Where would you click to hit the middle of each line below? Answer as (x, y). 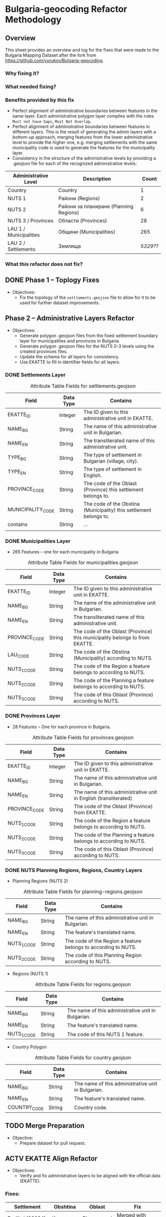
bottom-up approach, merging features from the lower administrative (83, 137)
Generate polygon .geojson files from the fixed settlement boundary (89, 336)
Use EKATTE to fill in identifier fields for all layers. (70, 362)
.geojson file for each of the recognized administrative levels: (75, 164)
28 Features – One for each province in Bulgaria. (62, 727)
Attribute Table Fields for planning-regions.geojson (83, 891)
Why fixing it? (22, 73)
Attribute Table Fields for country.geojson (83, 1058)
